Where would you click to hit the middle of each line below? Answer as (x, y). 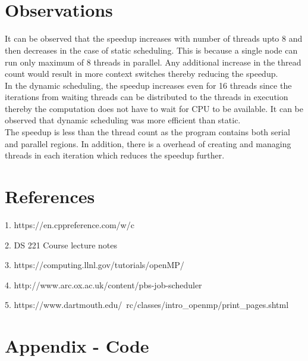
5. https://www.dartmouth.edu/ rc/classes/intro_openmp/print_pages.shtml (147, 305)
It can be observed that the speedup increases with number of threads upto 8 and (154, 38)
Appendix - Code (77, 346)
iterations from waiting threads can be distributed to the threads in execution (147, 97)
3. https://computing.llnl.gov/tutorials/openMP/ (95, 265)
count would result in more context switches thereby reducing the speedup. (142, 74)
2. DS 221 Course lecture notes (61, 245)
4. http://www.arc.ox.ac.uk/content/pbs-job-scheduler (103, 284)
